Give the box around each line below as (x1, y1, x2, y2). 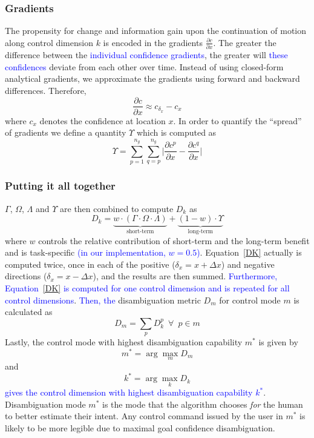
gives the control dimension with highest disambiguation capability (5, 386, 253, 399)
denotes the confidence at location (39, 114, 166, 127)
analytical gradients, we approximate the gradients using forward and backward (5, 72, 300, 85)
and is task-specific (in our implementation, (5, 246, 166, 259)
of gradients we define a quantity (5, 126, 126, 139)
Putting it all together (5, 178, 116, 193)
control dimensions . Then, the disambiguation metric (5, 293, 201, 306)
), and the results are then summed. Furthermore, (93, 270, 278, 282)
